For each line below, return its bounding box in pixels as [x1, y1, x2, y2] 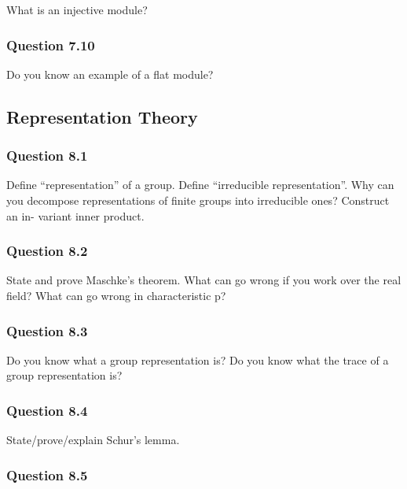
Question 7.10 [6, 35, 95, 54]
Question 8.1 [6, 146, 88, 165]
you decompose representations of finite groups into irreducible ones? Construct [6, 192, 390, 208]
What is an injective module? [6, 2, 148, 17]
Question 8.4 [6, 400, 88, 420]
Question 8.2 [6, 241, 88, 261]
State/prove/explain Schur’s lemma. [6, 432, 180, 448]
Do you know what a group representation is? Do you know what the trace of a [6, 351, 389, 368]
